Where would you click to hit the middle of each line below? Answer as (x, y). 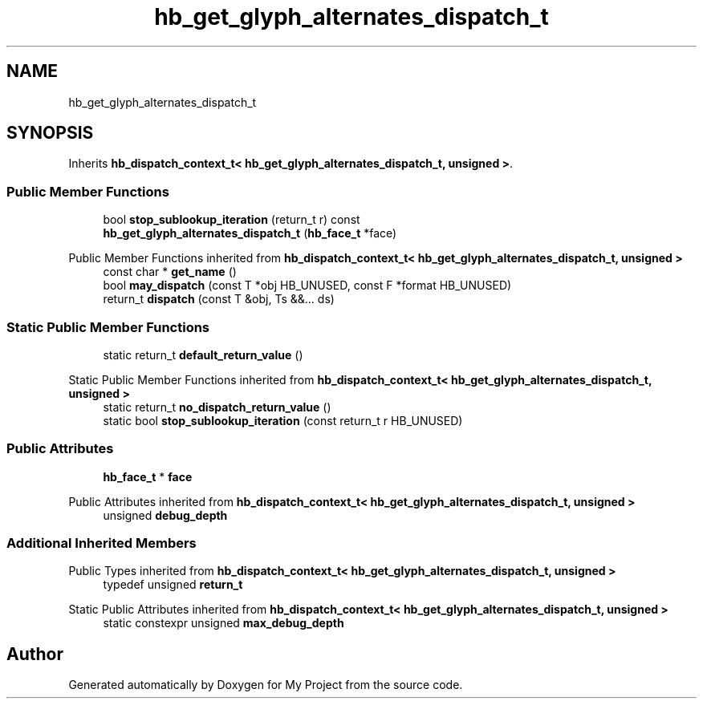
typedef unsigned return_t (173, 585)
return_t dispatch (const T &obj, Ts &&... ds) (219, 299)
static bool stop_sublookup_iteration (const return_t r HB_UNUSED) (283, 420)
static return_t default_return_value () (203, 355)
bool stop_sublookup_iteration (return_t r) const (232, 220)
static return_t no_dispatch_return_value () (217, 407)
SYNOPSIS (50, 133)
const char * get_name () (170, 272)
